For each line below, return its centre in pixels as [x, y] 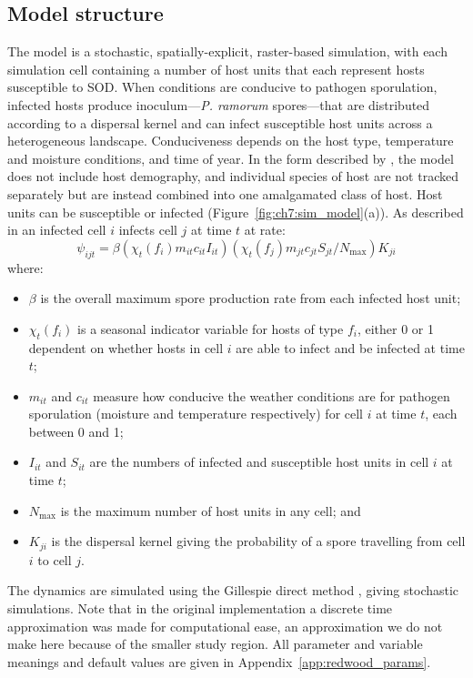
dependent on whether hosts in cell [126, 347]
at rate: [265, 230]
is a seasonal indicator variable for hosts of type [211, 328]
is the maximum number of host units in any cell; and [211, 510]
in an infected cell [57, 230]
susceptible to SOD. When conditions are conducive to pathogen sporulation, [222, 87]
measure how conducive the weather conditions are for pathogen [272, 395]
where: [25, 267]
